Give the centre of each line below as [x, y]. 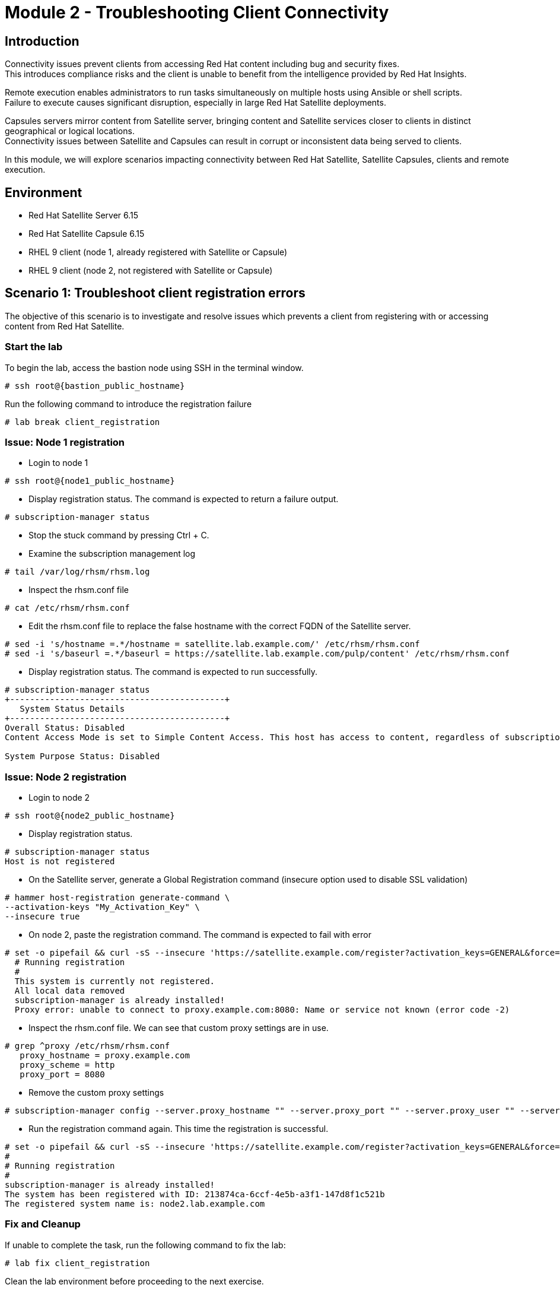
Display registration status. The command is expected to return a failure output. [184, 499]
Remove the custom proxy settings [96, 1093]
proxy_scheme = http [67, 1065]
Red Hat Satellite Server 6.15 [84, 215]
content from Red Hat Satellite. [65, 326]
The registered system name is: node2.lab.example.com [135, 1204]
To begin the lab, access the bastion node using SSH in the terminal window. [154, 367]
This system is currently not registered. [115, 981]
